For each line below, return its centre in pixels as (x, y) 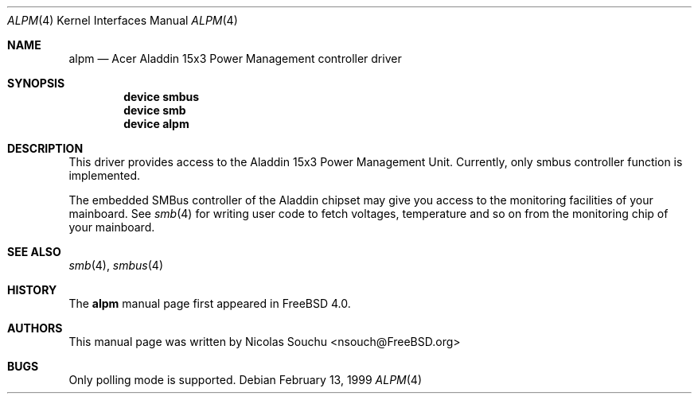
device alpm (156, 124)
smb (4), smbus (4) (116, 265)
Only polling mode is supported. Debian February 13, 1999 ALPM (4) (246, 380)
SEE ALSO (34, 252)
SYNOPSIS (36, 83)
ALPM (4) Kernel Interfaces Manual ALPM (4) (123, 20)
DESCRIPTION (45, 148)
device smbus (162, 97)
